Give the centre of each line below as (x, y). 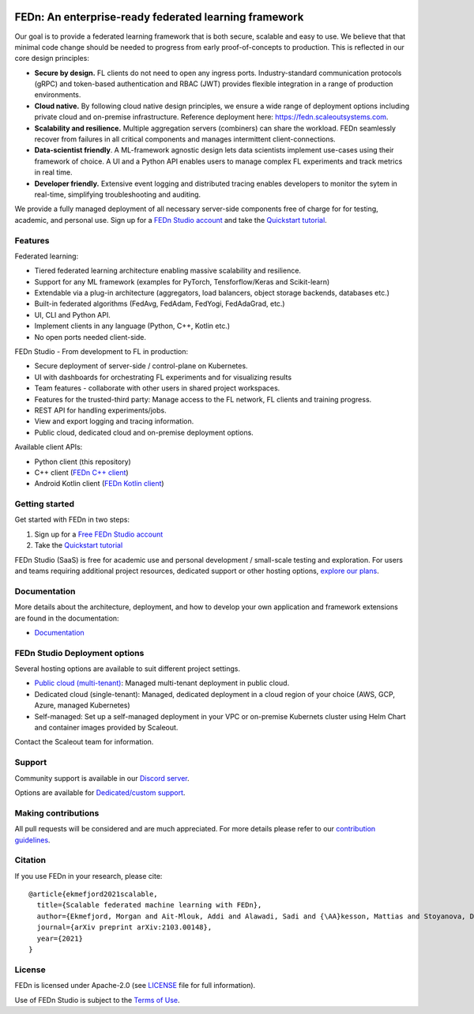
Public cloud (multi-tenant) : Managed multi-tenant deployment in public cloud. (162, 683)
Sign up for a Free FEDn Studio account (99, 534)
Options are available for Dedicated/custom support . (100, 792)
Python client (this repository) (83, 462)
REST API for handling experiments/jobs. (100, 410)
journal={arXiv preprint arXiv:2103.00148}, (124, 927)
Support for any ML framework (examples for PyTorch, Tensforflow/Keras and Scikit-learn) (182, 281)
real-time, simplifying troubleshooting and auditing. (118, 194)
